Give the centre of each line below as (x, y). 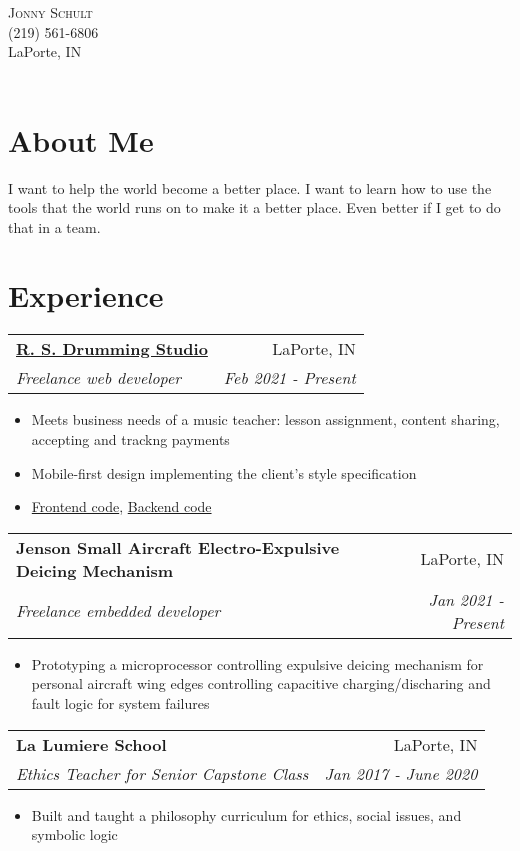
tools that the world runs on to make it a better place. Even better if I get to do (254, 207)
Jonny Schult (50, 12)
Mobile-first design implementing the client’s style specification (224, 472)
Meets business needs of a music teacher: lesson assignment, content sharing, (265, 419)
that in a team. (54, 226)
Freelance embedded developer (118, 611)
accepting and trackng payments (130, 439)
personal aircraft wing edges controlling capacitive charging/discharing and (261, 683)
